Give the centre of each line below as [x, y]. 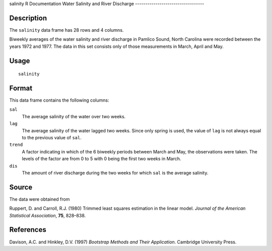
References [28, 230]
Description [28, 18]
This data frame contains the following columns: [59, 100]
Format [21, 88]
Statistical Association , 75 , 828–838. [48, 215]
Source [21, 187]
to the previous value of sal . [52, 137]
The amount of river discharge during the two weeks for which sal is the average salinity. [115, 173]
